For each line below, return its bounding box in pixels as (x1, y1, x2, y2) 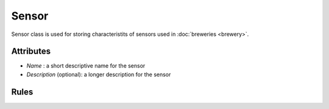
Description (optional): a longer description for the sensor (26, 71, 171, 78)
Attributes (11, 46, 51, 57)
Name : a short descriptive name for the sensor (26, 62, 146, 69)
